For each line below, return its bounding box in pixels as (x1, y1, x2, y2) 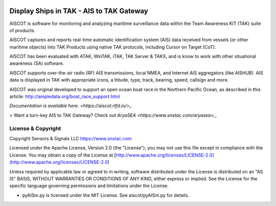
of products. (9, 27, 36, 33)
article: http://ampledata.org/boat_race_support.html (9, 93, 120, 99)
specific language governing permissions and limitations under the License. (9, 183, 169, 189)
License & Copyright (9, 125, 61, 132)
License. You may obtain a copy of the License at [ (9, 152, 116, 158)
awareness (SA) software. (9, 60, 64, 66)
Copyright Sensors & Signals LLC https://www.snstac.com (9, 135, 132, 141)
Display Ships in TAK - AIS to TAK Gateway (9, 7, 148, 15)
